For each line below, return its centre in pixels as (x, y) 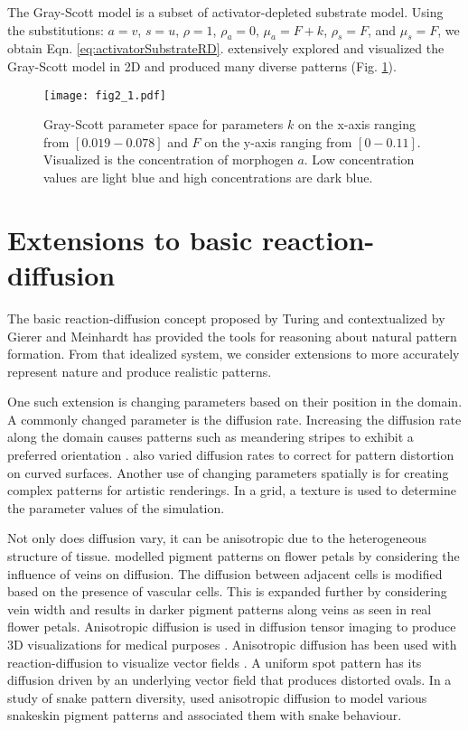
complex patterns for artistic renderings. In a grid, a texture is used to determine (232, 490)
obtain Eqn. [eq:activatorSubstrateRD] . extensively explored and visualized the (226, 48)
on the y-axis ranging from (278, 141)
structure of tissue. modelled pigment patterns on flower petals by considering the (234, 556)
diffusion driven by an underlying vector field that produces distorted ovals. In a (229, 680)
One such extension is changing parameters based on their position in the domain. (235, 402)
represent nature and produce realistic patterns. (140, 371)
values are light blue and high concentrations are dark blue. (208, 178)
